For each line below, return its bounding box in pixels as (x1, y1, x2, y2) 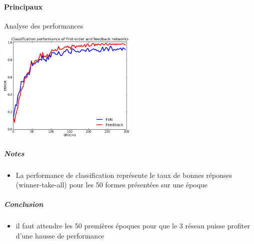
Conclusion (4, 199, 43, 209)
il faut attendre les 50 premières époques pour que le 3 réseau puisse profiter (15, 220, 250, 231)
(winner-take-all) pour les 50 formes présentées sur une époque (15, 179, 208, 190)
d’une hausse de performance (15, 230, 104, 240)
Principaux (4, 1, 42, 12)
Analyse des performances (4, 20, 83, 31)
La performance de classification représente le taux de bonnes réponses (15, 169, 232, 180)
